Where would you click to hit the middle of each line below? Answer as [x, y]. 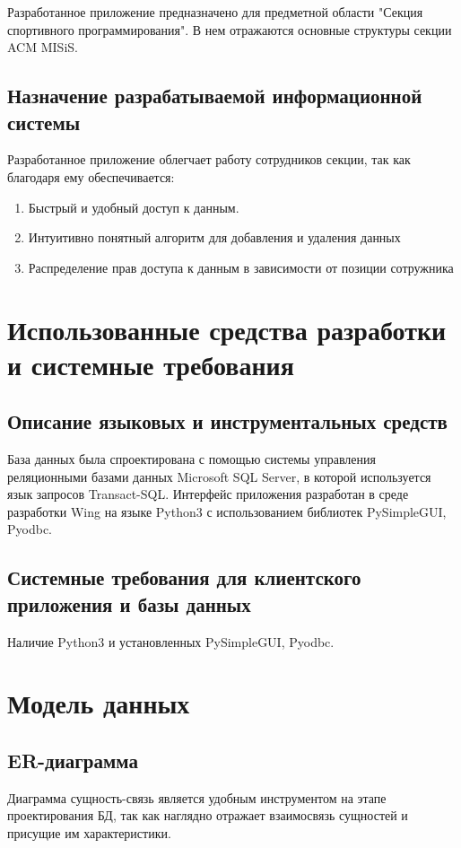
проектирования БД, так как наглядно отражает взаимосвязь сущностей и [208, 815]
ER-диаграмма [73, 761]
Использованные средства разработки [227, 329]
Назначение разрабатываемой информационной [215, 96]
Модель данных [99, 703]
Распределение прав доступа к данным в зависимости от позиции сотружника [241, 267]
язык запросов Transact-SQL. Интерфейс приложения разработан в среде [208, 494]
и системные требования [151, 364]
